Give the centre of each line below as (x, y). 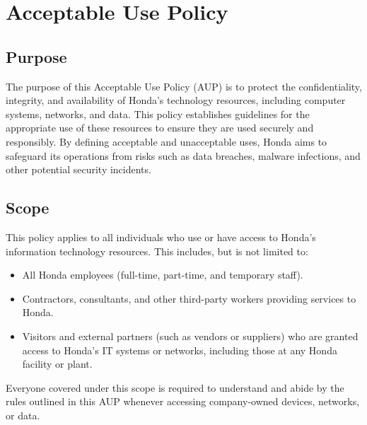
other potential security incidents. (78, 169)
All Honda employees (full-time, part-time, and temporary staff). (163, 275)
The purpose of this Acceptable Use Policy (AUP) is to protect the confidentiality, (184, 86)
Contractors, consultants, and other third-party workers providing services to (189, 298)
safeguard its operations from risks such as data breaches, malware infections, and (183, 155)
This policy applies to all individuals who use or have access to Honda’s (161, 237)
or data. (23, 415)
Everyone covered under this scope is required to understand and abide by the (175, 387)
